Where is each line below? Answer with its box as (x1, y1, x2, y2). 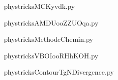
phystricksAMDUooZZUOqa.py (4, 17, 99, 27)
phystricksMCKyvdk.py (4, 1, 75, 11)
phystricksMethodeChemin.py (4, 34, 93, 44)
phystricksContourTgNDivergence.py (4, 67, 114, 77)
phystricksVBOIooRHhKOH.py (4, 50, 98, 60)
